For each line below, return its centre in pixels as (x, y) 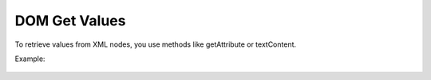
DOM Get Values (70, 21)
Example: (30, 59)
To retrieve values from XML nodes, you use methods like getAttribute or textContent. (156, 44)
